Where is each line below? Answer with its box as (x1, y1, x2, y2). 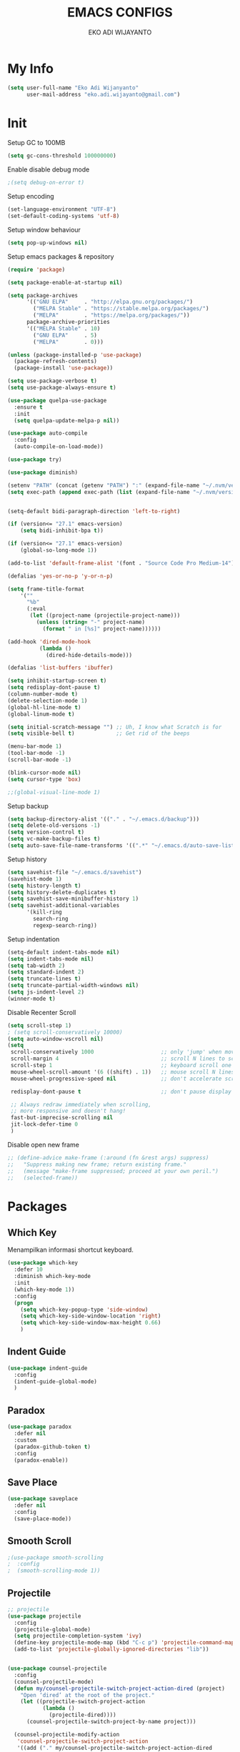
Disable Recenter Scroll (7, 1008, 76, 1016)
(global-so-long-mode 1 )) (20, 547, 98, 554)
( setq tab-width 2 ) (7, 962, 66, 969)
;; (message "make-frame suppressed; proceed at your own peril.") (7, 1167, 219, 1174)
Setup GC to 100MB (7, 139, 66, 147)
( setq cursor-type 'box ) (7, 776, 81, 783)
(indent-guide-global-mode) (14, 1377, 98, 1385)
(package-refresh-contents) (14, 358, 98, 365)
